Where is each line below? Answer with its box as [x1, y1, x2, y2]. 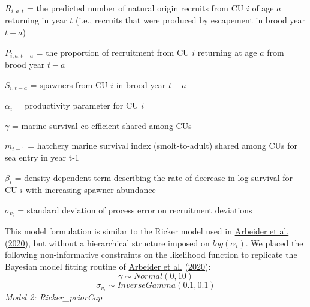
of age [252, 2, 274, 14]
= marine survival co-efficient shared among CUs [11, 119, 192, 131]
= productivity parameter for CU [15, 99, 139, 112]
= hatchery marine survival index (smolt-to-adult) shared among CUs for [28, 139, 297, 152]
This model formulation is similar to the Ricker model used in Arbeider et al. [5, 225, 289, 237]
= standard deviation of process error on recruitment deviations [17, 203, 252, 216]
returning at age [197, 46, 257, 58]
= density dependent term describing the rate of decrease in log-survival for [14, 171, 293, 183]
